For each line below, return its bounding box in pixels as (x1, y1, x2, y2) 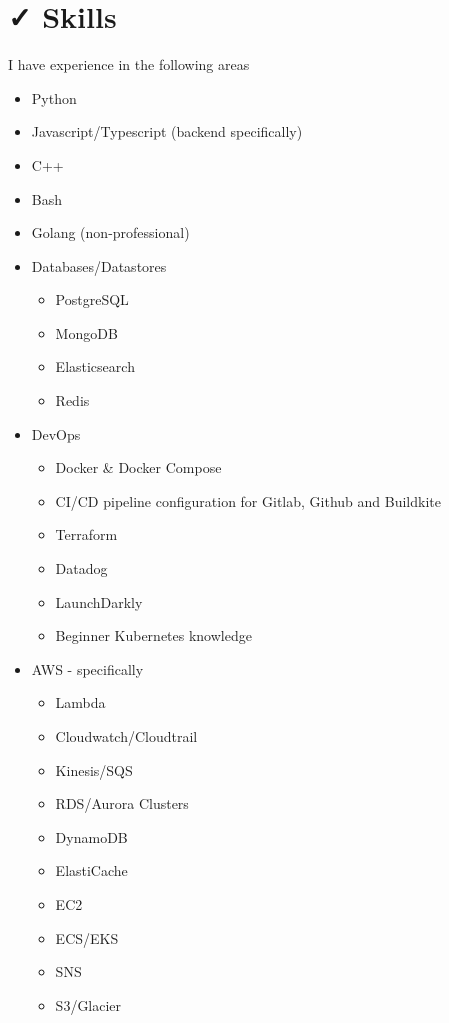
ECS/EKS (55, 927, 119, 948)
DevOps (31, 423, 81, 444)
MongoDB (55, 322, 118, 343)
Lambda (55, 692, 106, 713)
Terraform (55, 524, 118, 545)
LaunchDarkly (55, 591, 143, 612)
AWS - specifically (31, 658, 144, 679)
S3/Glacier (55, 994, 122, 1015)
